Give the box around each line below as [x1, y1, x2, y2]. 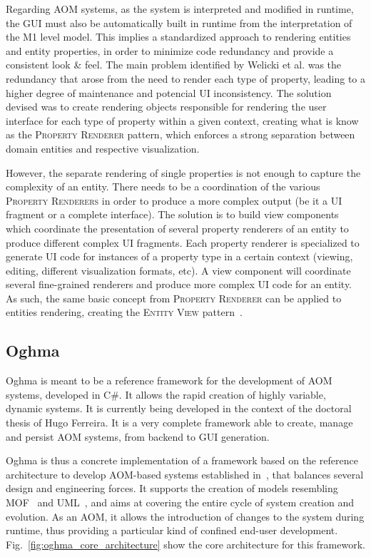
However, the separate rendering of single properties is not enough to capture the [6, 165, 361, 180]
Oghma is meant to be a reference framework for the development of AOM [6, 373, 332, 388]
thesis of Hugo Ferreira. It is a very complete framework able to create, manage [6, 415, 353, 430]
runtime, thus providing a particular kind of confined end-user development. [6, 523, 338, 538]
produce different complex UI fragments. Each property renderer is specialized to [6, 235, 360, 250]
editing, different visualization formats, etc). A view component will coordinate [6, 262, 351, 277]
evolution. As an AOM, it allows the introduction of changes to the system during [6, 509, 365, 523]
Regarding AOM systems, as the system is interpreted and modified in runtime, [6, 1, 354, 16]
